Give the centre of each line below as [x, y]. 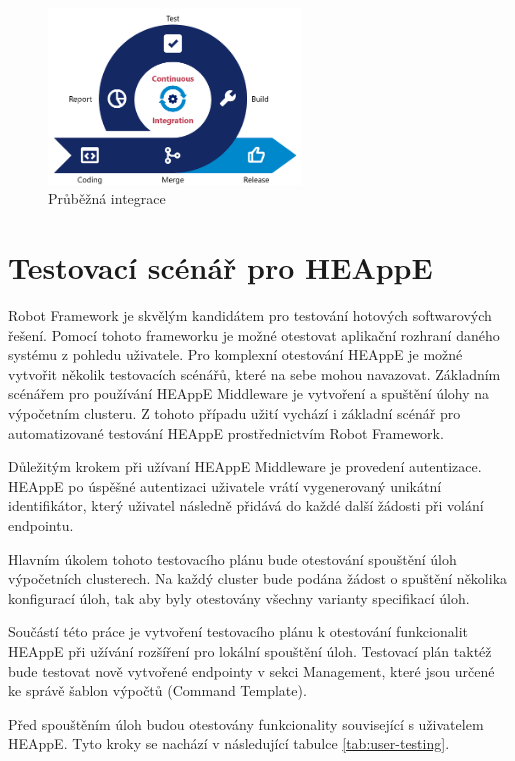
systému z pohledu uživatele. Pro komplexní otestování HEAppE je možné [235, 354]
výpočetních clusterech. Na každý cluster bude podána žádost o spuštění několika [258, 578]
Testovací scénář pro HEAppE [220, 267]
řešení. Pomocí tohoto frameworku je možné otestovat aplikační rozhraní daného [254, 334]
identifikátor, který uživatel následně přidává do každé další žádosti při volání [246, 505]
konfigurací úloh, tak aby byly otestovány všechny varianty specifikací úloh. [239, 597]
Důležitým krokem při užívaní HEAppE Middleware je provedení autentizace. [245, 466]
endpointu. [41, 525]
